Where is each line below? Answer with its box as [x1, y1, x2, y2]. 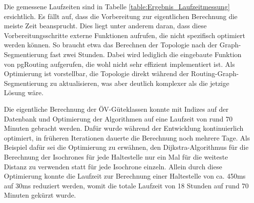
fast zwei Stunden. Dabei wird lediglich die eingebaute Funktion [50, 49, 242, 59]
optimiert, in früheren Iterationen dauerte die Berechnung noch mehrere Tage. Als [4, 132, 250, 142]
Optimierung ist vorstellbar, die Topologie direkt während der [4, 68, 189, 79]
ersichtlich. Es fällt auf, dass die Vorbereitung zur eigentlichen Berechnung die [4, 11, 238, 21]
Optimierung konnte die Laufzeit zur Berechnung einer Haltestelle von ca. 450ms [4, 171, 246, 181]
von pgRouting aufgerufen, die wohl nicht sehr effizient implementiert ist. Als [4, 59, 235, 69]
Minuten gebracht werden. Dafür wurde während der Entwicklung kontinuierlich [4, 123, 244, 133]
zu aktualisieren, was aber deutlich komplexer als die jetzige [50, 78, 230, 88]
